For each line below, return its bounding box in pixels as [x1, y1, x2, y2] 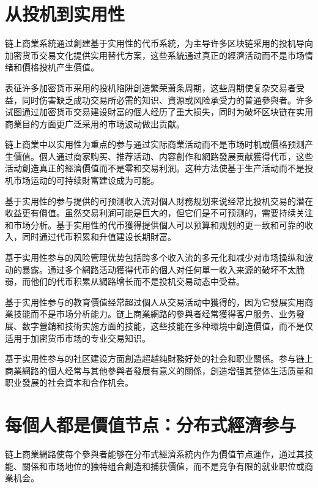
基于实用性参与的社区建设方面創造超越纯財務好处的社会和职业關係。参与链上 [5, 352, 313, 365]
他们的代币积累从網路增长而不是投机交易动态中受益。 [30, 275, 245, 288]
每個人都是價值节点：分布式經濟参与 [5, 412, 297, 437]
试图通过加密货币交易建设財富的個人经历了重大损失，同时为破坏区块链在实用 [5, 105, 313, 118]
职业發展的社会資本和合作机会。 [5, 376, 133, 389]
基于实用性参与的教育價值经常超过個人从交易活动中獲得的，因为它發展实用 [5, 295, 305, 308]
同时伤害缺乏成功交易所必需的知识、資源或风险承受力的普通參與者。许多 [21, 93, 313, 106]
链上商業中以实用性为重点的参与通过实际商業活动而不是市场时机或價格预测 [5, 138, 305, 151]
